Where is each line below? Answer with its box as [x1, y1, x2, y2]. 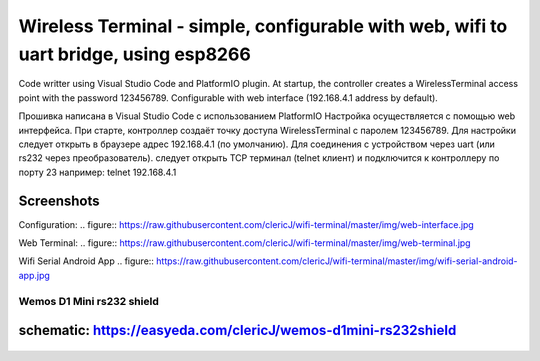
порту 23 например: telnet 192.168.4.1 [18, 166, 177, 178]
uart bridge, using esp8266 [18, 43, 252, 65]
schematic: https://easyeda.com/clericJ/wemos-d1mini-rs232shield [18, 322, 457, 339]
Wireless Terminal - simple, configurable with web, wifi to [18, 15, 508, 37]
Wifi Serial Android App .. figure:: [18, 255, 155, 267]
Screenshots [18, 192, 100, 209]
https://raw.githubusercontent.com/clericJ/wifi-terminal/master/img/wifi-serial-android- [156, 255, 519, 267]
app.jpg [18, 269, 50, 281]
